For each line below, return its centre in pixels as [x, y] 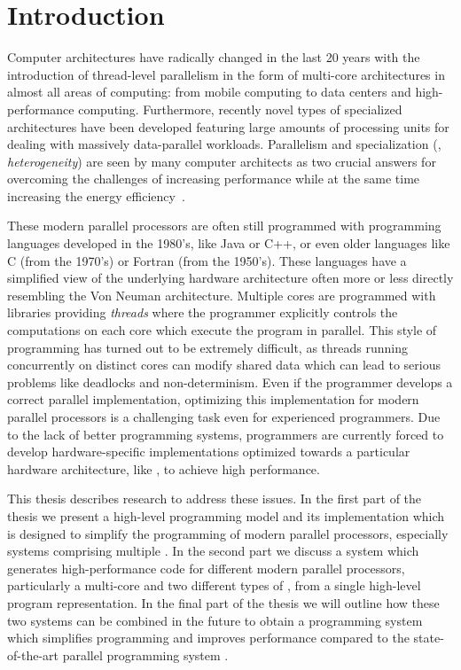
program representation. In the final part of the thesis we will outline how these [223, 602]
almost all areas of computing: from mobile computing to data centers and [209, 92]
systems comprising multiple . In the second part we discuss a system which [213, 551]
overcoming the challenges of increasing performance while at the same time [214, 179]
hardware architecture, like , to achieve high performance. [164, 468]
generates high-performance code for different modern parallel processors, [206, 568]
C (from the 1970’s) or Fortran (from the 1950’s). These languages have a [207, 260]
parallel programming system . [145, 654]
